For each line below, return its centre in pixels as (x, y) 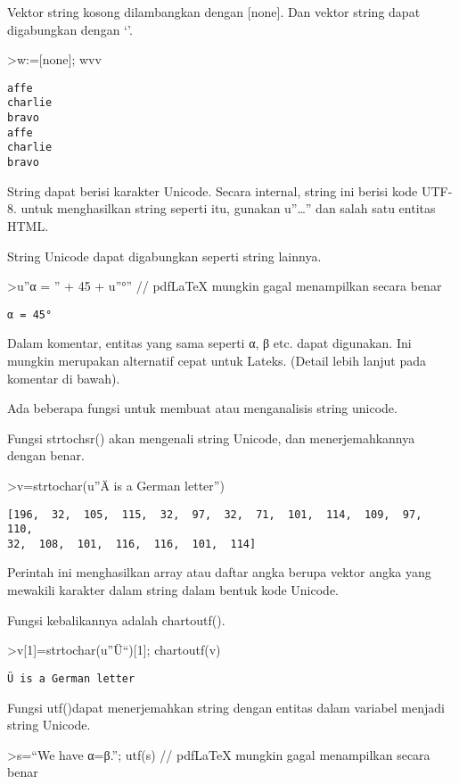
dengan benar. (46, 455)
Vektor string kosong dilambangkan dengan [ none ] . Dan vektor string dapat (214, 12)
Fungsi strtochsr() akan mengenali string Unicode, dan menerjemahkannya (211, 437)
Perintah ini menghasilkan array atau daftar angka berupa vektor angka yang (219, 572)
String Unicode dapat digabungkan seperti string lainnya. (164, 256)
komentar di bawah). (64, 378)
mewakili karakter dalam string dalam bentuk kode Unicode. (173, 590)
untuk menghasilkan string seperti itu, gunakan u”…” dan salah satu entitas (228, 208)
